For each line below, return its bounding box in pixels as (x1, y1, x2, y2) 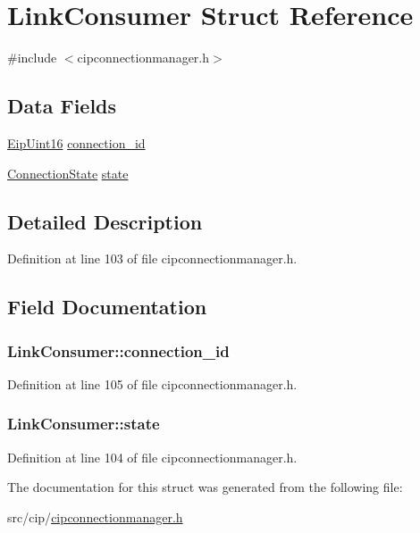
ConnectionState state (7, 163, 129, 182)
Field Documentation (7, 293, 207, 321)
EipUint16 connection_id (7, 133, 146, 152)
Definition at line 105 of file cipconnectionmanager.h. (7, 374, 298, 393)
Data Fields (7, 92, 117, 120)
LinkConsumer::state (7, 412, 160, 435)
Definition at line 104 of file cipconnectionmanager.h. (7, 447, 298, 466)
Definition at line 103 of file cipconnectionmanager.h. (7, 249, 298, 268)
